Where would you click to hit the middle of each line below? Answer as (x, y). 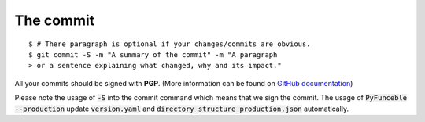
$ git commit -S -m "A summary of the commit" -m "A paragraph (153, 54)
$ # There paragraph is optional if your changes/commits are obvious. (170, 44)
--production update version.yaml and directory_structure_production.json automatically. (182, 109)
